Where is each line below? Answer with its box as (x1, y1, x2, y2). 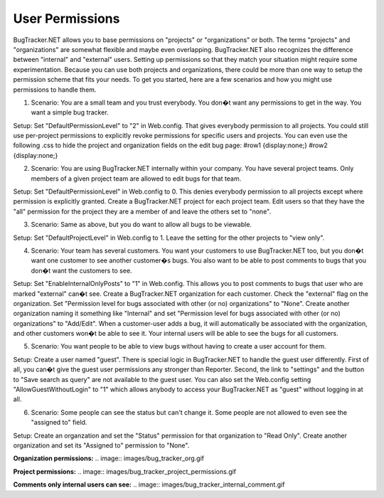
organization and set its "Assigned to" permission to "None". (13, 441, 190, 450)
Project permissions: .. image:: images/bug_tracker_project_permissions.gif (13, 467, 237, 476)
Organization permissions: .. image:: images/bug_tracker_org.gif (13, 454, 204, 462)
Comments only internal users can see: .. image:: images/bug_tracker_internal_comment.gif (13, 480, 285, 489)
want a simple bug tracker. (31, 108, 110, 117)
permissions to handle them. (13, 85, 97, 94)
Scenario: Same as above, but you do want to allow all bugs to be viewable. (31, 221, 252, 229)
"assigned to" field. (31, 418, 87, 427)
